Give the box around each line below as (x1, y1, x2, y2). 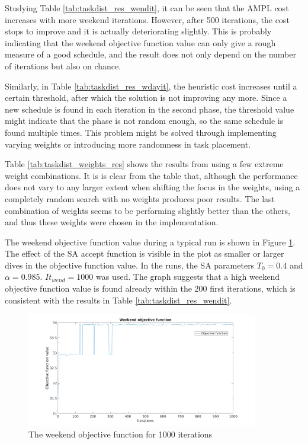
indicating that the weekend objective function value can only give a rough (5, 36, 276, 49)
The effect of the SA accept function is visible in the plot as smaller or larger (5, 247, 284, 260)
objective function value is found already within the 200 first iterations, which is (5, 282, 296, 295)
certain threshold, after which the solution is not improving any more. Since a (5, 91, 287, 104)
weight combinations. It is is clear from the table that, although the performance (5, 169, 298, 181)
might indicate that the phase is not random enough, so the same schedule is (5, 114, 284, 127)
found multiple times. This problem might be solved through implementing (5, 126, 277, 138)
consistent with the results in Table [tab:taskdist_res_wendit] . (5, 293, 232, 306)
